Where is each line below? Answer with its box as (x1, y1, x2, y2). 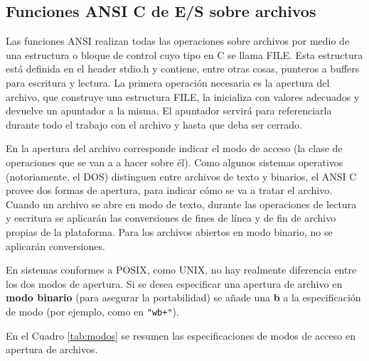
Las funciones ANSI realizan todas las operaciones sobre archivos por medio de (6, 33, 350, 48)
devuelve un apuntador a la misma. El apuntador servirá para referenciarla (6, 103, 332, 118)
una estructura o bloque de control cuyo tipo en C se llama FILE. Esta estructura (6, 47, 363, 62)
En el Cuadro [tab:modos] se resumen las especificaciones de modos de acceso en (6, 328, 355, 343)
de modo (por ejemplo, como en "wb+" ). (6, 303, 179, 318)
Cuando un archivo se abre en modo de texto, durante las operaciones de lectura (6, 196, 357, 211)
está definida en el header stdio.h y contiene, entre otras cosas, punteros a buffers (6, 61, 360, 76)
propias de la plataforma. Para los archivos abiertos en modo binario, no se (6, 224, 333, 239)
